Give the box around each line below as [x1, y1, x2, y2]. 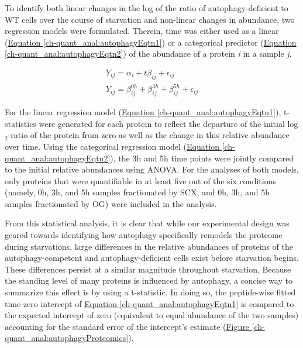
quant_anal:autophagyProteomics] [5, 332, 129, 344]
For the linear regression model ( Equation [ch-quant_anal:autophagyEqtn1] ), [5, 106, 281, 118]
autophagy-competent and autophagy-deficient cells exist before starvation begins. [5, 251, 299, 264]
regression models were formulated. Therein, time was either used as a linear [5, 25, 279, 37]
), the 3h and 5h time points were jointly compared [110, 151, 294, 164]
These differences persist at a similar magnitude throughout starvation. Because [5, 263, 291, 275]
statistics [5, 117, 36, 129]
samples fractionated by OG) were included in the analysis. [5, 197, 217, 209]
